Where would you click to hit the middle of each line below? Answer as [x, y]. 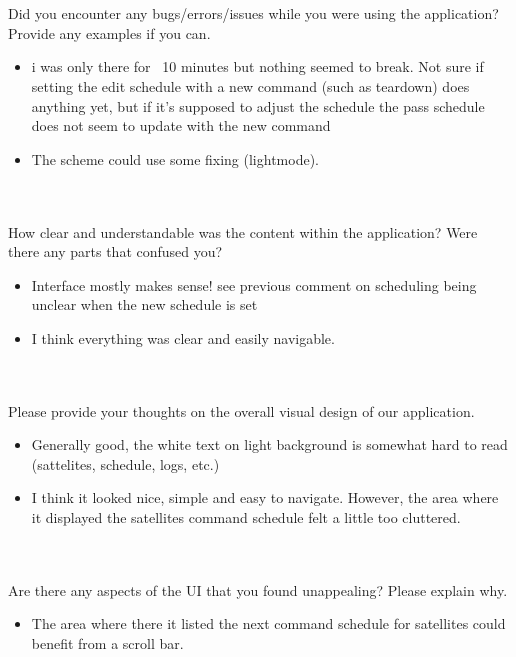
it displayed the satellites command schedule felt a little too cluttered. [246, 517]
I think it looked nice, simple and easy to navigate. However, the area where [265, 497]
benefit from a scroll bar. [107, 643]
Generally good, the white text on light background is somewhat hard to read [269, 444]
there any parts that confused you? [115, 251]
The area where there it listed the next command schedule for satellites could [268, 623]
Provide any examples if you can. [109, 32]
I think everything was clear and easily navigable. [183, 337]
